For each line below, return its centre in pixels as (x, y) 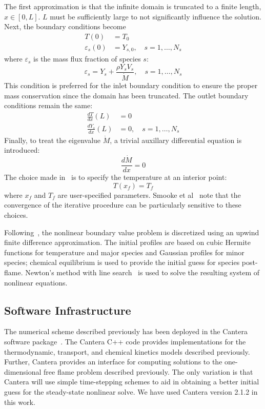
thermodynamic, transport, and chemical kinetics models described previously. (127, 351)
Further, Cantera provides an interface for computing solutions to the (113, 362)
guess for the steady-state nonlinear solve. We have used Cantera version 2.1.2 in (131, 391)
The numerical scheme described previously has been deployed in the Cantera (126, 331)
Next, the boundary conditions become (65, 26)
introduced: (22, 150)
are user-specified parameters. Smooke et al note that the (149, 195)
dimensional (23, 371)
